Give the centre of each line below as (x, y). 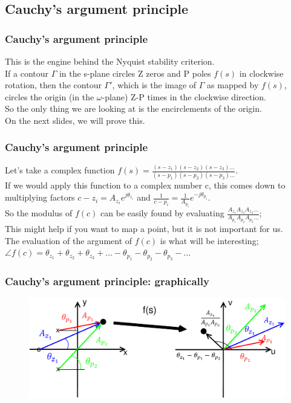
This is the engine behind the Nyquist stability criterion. (110, 61)
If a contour (27, 73)
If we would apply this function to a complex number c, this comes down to (145, 185)
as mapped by (233, 85)
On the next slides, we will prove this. (75, 120)
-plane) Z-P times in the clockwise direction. (184, 96)
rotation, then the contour (53, 85)
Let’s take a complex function (60, 170)
